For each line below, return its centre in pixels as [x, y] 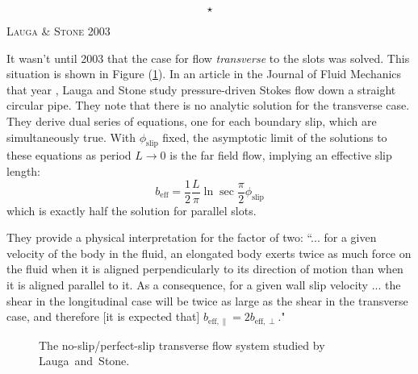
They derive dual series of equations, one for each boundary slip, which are [192, 121]
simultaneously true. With [71, 137]
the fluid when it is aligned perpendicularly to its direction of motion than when [205, 269]
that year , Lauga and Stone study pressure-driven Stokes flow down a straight [201, 89]
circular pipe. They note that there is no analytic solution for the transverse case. [208, 105]
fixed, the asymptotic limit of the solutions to [275, 137]
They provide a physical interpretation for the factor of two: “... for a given [192, 237]
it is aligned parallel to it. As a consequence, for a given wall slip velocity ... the [204, 284]
